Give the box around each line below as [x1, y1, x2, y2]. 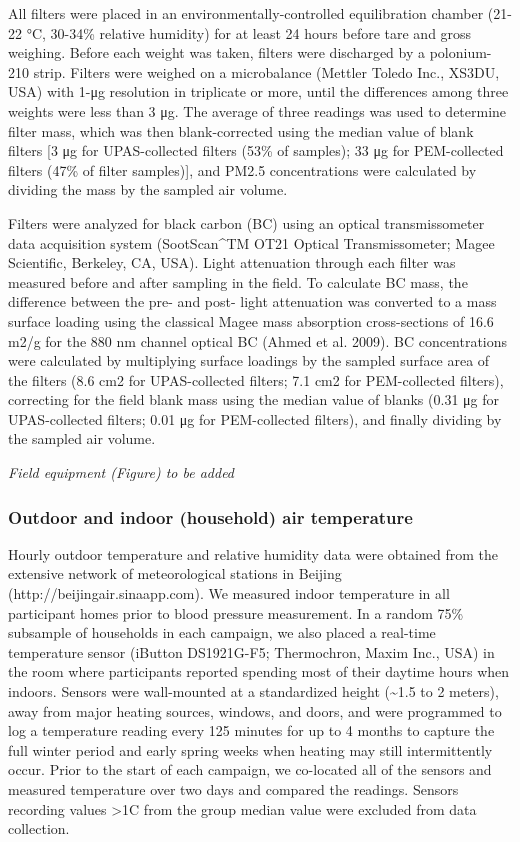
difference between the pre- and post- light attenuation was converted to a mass [8, 291, 497, 312]
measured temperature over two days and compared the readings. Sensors [8, 779, 459, 799]
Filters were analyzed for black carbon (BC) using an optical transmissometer [8, 212, 485, 233]
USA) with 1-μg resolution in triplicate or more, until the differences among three [8, 81, 509, 102]
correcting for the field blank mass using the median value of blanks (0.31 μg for [8, 389, 499, 410]
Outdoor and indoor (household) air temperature [8, 504, 413, 529]
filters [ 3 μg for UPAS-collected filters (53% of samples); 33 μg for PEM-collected [8, 140, 504, 161]
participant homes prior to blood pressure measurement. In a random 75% [8, 602, 464, 623]
